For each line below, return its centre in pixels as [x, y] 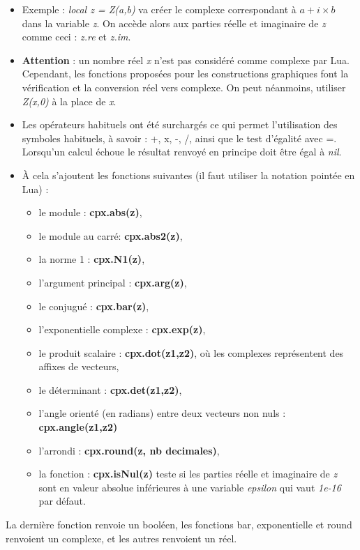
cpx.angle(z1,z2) [78, 427]
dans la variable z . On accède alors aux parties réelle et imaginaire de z [174, 23]
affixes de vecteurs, [79, 366]
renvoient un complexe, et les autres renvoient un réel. [121, 538]
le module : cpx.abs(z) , [90, 212]
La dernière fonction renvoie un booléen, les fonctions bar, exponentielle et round [179, 525]
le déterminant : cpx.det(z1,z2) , [110, 389]
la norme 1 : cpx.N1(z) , [92, 259]
